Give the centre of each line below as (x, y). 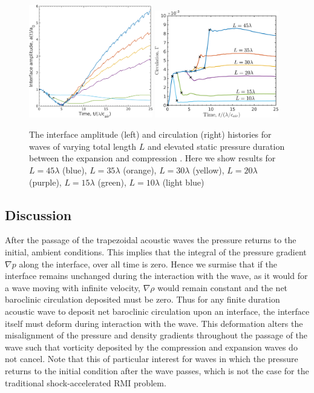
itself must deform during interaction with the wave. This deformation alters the (154, 323)
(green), (112, 182)
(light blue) (183, 182)
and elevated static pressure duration (216, 146)
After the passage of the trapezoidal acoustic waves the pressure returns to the (151, 240)
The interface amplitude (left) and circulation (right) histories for (150, 134)
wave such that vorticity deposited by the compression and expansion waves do (151, 347)
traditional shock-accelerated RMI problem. (86, 382)
